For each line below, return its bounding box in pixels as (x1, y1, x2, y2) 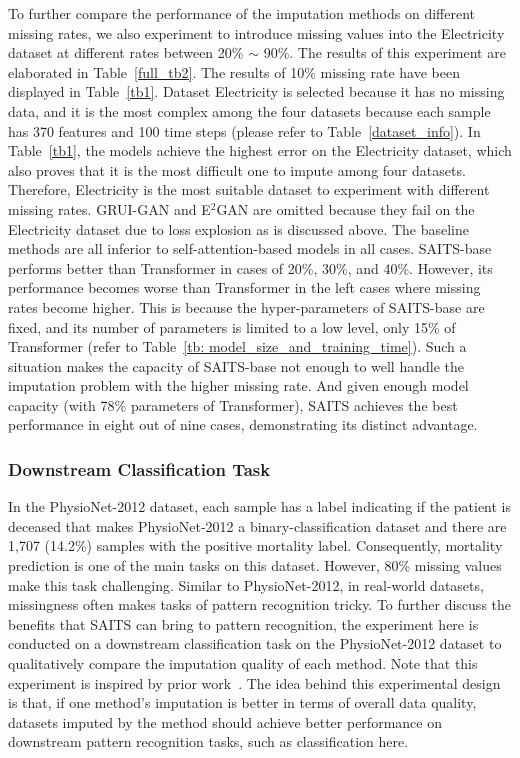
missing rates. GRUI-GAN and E (8, 198, 211, 219)
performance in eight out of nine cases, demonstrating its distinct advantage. (8, 414, 478, 435)
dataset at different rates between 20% (8, 42, 244, 63)
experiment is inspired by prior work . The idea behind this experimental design (8, 672, 501, 693)
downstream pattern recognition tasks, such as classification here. (8, 731, 409, 752)
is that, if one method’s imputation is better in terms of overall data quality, (8, 692, 477, 713)
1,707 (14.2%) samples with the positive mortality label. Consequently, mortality (8, 535, 503, 556)
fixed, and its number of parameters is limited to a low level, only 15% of (8, 316, 456, 337)
